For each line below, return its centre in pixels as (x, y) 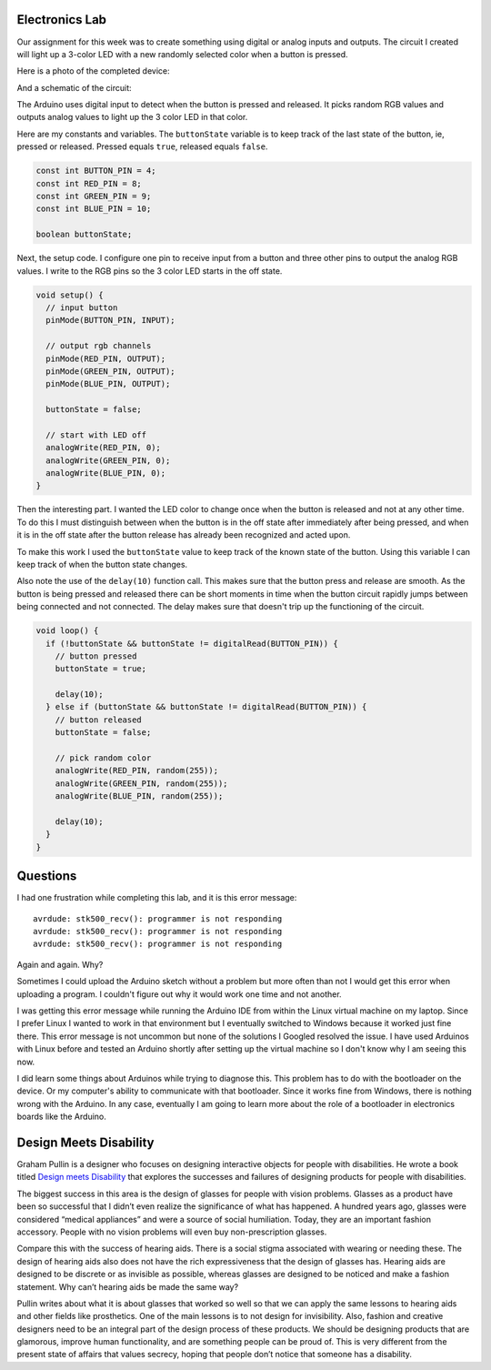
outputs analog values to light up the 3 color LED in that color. (132, 117)
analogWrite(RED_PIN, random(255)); (136, 771)
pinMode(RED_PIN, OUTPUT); (106, 358)
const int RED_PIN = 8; (89, 183)
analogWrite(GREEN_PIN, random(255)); (141, 783)
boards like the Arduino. (61, 1117)
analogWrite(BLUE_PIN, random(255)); (139, 796)
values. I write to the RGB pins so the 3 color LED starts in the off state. (150, 271)
